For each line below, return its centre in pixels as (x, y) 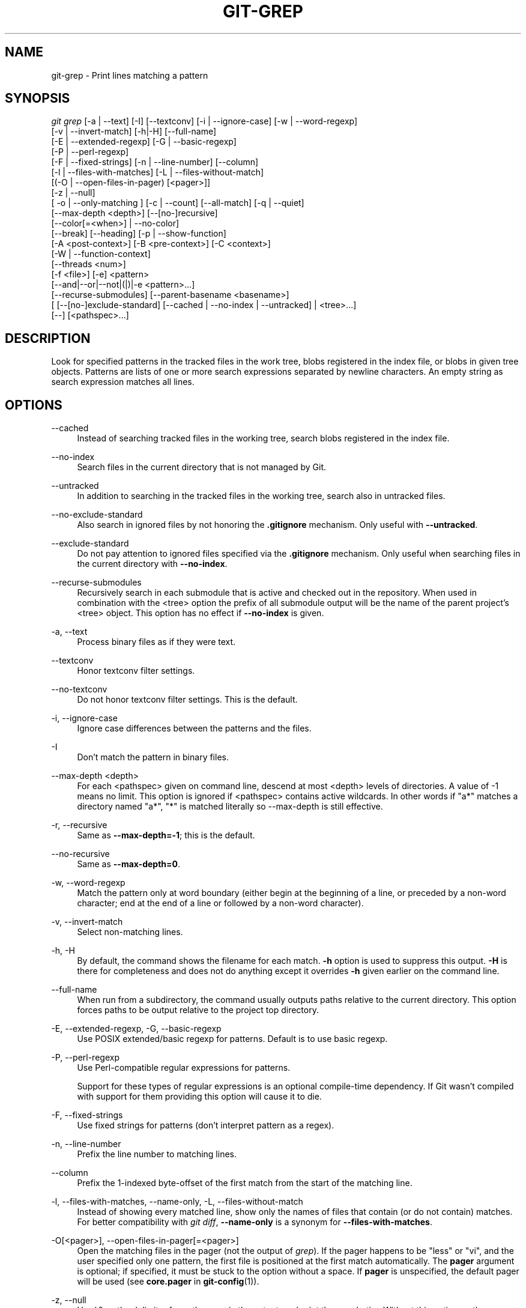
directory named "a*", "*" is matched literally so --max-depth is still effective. (230, 807)
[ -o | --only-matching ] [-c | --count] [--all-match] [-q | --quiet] (178, 203)
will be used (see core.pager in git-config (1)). (168, 1282)
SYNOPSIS (38, 98)
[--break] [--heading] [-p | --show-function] (139, 234)
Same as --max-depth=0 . (129, 864)
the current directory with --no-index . (152, 564)
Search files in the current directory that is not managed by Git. (202, 467)
